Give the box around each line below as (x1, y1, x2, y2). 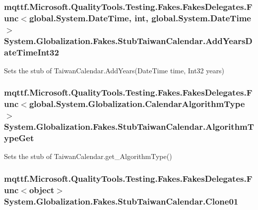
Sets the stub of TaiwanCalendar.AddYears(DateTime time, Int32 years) (4, 65, 224, 75)
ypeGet (4, 132, 34, 144)
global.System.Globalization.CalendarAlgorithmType (29, 98, 245, 110)
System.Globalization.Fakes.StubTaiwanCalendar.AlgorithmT (4, 120, 254, 133)
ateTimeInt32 (4, 46, 59, 58)
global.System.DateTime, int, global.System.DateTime (29, 11, 251, 24)
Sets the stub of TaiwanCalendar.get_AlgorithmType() (4, 151, 172, 161)
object (29, 183, 55, 196)
